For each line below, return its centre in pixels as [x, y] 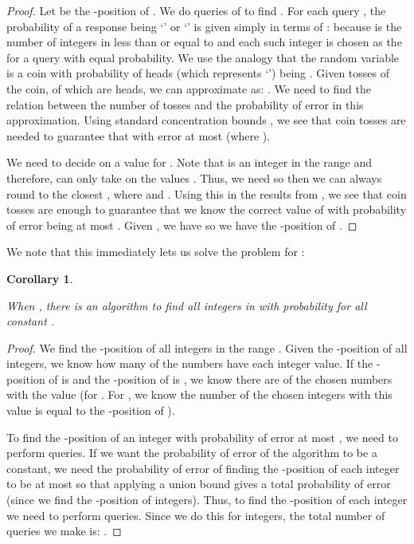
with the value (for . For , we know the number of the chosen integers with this [199, 394]
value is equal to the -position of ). [91, 410]
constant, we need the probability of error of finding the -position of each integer [203, 468]
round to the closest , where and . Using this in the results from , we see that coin [207, 193]
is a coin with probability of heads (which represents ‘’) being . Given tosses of [198, 73]
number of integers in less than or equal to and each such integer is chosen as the [204, 42]
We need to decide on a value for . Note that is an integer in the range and [189, 162]
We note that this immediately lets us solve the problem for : [156, 252]
